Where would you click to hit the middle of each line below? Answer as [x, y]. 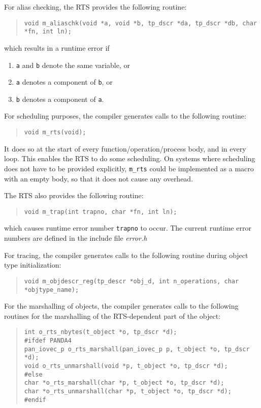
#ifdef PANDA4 [48, 341]
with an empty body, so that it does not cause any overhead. [99, 178]
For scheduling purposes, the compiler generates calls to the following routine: [125, 116]
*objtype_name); [52, 290]
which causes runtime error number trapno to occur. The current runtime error [128, 228]
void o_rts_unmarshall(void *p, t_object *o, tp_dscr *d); [126, 366]
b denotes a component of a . [60, 99]
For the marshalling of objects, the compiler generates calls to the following [121, 306]
